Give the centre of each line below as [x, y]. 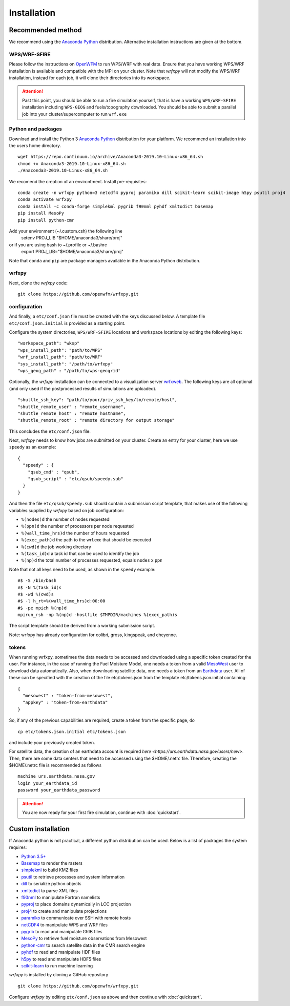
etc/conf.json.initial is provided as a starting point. [67, 323]
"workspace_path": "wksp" [49, 343]
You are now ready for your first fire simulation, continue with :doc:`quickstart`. [101, 813]
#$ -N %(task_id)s [40, 587]
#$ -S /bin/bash [37, 581]
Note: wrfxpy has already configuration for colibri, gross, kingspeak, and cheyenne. [93, 635]
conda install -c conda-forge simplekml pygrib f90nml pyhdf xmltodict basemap [115, 206]
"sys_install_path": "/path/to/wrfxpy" [65, 364]
